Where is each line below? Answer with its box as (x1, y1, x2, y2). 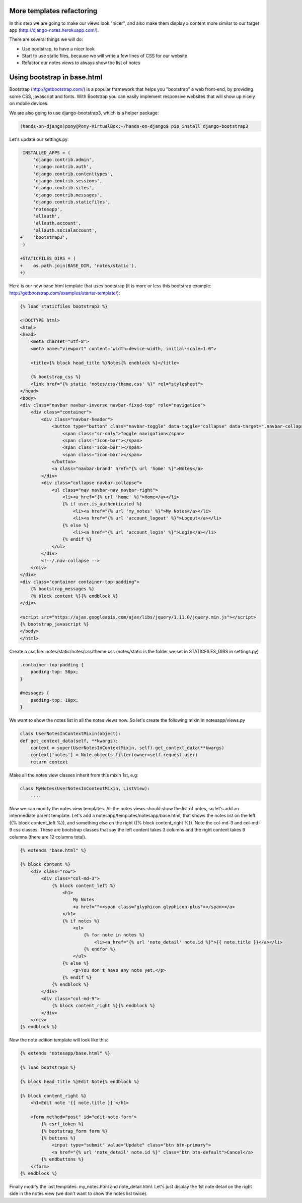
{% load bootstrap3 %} (20, 1065, 76, 1070)
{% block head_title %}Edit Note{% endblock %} (20, 1078, 139, 1084)
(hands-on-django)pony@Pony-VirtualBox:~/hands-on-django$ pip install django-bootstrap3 (20, 123, 249, 129)
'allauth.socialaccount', (33, 227, 98, 233)
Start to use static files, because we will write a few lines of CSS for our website (22, 53, 188, 59)
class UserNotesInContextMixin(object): (20, 731, 121, 737)
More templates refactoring (9, 7, 98, 15)
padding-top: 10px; (30, 697, 79, 703)
